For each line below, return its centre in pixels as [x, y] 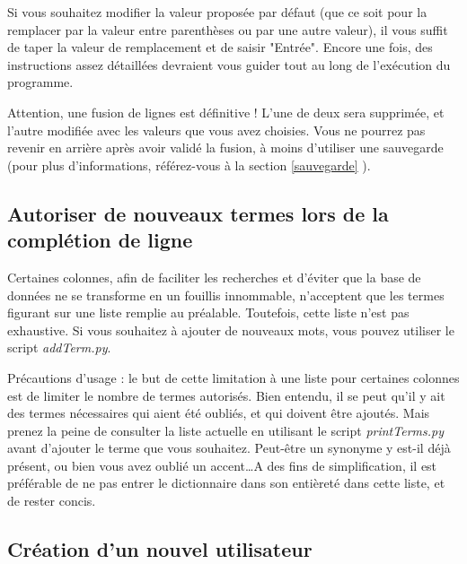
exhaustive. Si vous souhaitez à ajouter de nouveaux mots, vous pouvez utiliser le [231, 330]
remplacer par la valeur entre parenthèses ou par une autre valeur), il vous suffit [228, 29]
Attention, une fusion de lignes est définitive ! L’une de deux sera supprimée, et [226, 112]
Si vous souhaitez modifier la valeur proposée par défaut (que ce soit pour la [217, 12]
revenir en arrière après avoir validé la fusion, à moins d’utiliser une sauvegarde [225, 148]
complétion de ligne [100, 240]
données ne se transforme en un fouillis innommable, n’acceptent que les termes [226, 295]
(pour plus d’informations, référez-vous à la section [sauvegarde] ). [189, 165]
